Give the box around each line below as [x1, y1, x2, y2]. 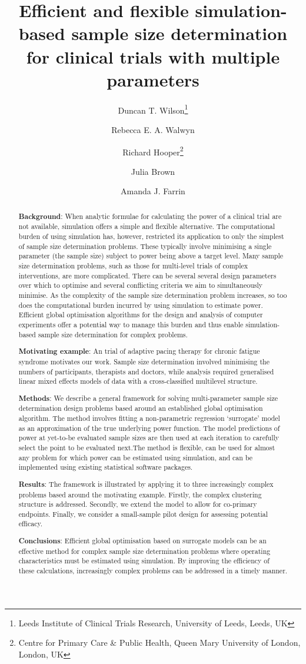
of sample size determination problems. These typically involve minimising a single [18, 241, 272, 251]
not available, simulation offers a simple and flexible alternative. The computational [18, 221, 275, 231]
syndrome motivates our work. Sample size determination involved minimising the [18, 356, 270, 366]
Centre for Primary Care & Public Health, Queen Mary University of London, [18, 636, 301, 649]
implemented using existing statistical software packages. [18, 462, 193, 472]
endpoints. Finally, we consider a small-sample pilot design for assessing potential [18, 509, 268, 519]
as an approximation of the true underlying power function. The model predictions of [18, 423, 280, 433]
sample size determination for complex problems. [38, 329, 188, 339]
